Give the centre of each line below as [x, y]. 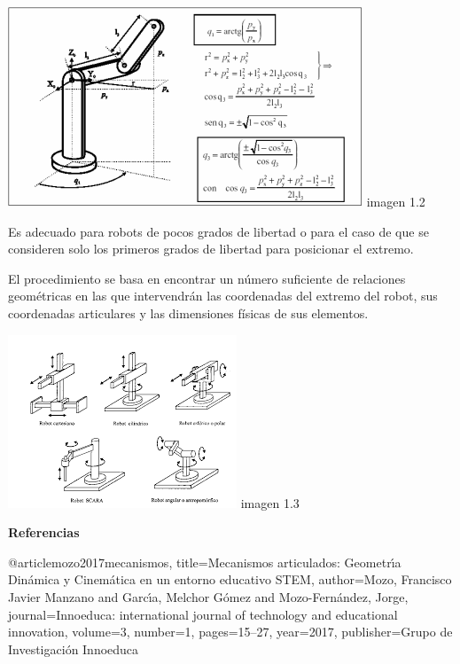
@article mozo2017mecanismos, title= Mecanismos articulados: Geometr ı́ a [205, 562]
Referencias [44, 532]
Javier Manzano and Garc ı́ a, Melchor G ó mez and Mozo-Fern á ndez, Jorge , [208, 596]
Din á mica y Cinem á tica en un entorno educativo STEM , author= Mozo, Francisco [230, 579]
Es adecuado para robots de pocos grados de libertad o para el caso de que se [218, 231]
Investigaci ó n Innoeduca [74, 648]
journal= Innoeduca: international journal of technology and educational [203, 614]
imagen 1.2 [396, 201]
